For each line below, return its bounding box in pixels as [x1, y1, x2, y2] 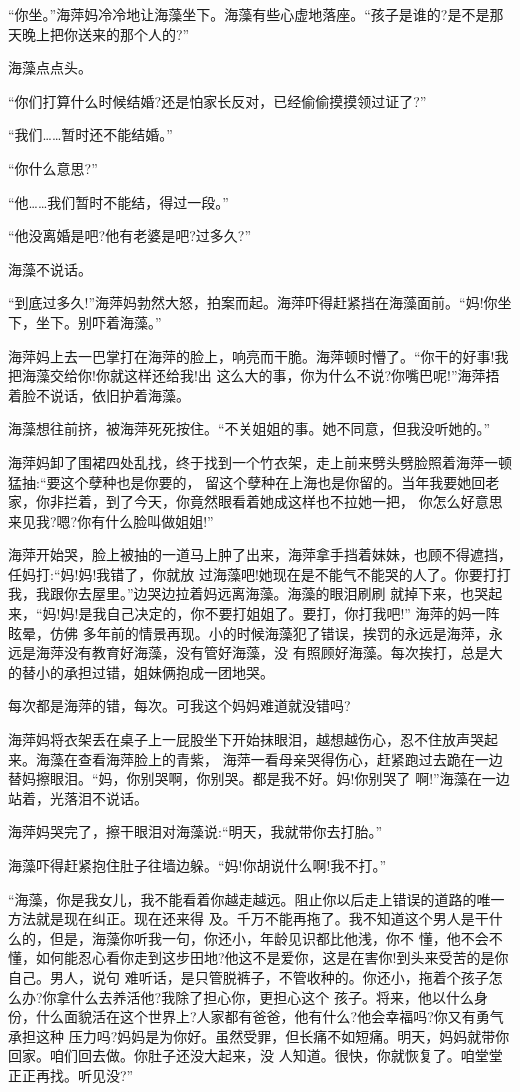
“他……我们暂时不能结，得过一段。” [8, 191, 229, 212]
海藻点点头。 [8, 57, 92, 78]
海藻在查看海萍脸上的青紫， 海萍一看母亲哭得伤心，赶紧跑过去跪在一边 [35, 748, 503, 769]
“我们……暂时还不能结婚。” [8, 124, 173, 145]
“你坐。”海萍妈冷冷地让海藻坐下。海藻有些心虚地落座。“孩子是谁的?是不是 [8, 4, 490, 24]
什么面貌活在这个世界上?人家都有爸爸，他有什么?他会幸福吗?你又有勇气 [35, 1006, 504, 1027]
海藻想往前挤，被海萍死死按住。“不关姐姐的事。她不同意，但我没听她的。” [8, 418, 491, 439]
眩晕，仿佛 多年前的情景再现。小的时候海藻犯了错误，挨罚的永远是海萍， [8, 622, 489, 643]
